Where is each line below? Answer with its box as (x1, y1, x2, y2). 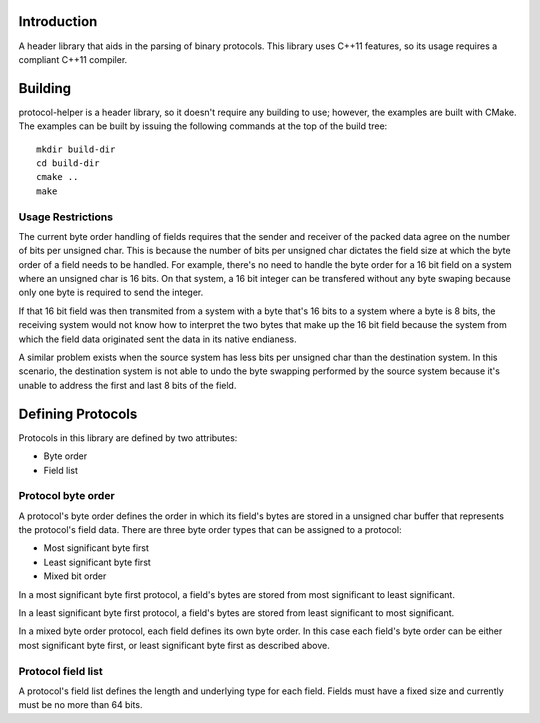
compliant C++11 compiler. (18, 53, 128, 65)
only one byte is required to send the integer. (18, 286, 204, 299)
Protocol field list (18, 664, 104, 678)
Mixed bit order (43, 570, 107, 582)
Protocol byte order (18, 489, 115, 503)
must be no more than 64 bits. (18, 699, 143, 711)
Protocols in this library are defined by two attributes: (18, 431, 238, 444)
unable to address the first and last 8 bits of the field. (18, 379, 237, 391)
